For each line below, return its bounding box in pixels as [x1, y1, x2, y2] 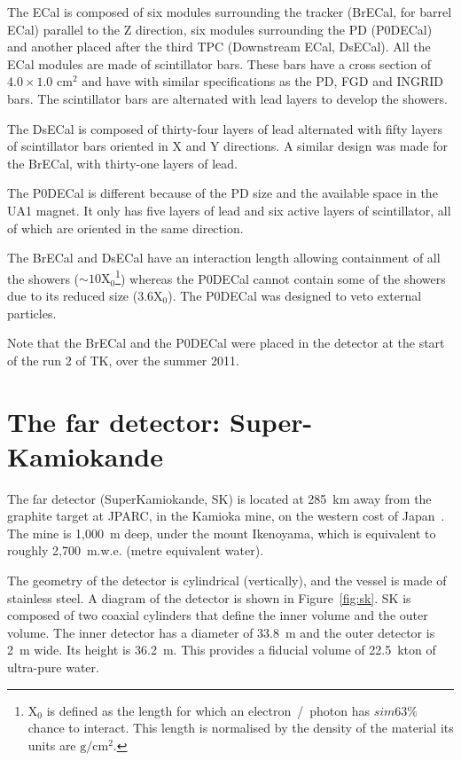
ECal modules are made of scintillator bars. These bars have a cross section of [7, 54, 432, 73]
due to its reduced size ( [7, 286, 138, 304]
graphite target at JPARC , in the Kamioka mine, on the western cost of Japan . [7, 506, 445, 525]
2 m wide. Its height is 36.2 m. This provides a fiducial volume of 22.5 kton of [7, 640, 436, 659]
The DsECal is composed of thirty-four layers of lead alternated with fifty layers [7, 119, 442, 137]
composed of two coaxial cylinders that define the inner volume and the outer [7, 606, 428, 624]
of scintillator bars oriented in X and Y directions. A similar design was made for [7, 137, 448, 155]
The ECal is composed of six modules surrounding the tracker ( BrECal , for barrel [7, 3, 452, 20]
